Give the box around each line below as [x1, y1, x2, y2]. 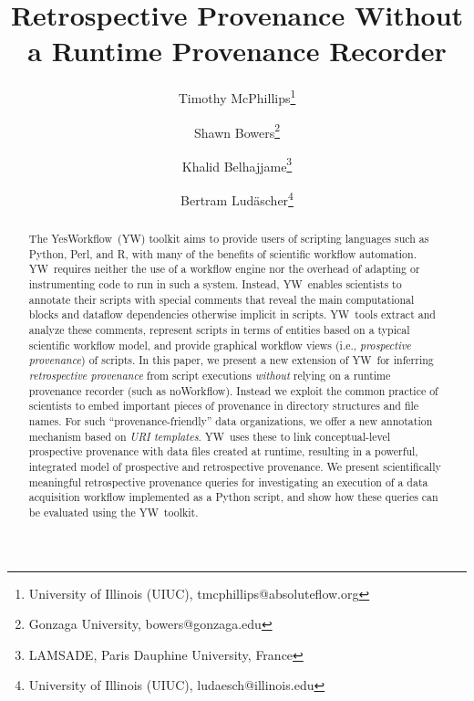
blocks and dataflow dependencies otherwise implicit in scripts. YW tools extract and [28, 307, 436, 322]
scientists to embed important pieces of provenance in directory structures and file [28, 398, 419, 413]
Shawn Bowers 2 [193, 120, 281, 141]
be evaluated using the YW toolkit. [28, 504, 199, 519]
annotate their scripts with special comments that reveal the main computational [28, 291, 415, 307]
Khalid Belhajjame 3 [181, 153, 293, 175]
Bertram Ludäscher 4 [180, 188, 294, 209]
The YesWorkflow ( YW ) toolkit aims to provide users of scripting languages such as [28, 231, 429, 246]
